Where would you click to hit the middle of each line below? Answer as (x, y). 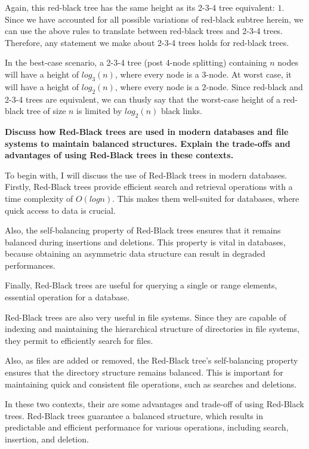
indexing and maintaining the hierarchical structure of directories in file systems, (152, 329)
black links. (181, 111)
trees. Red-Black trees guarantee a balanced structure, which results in (134, 415)
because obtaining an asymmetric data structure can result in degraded (135, 253)
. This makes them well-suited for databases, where (206, 198)
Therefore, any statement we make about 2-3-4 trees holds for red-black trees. (147, 42)
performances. (30, 265)
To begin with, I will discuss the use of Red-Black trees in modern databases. (146, 175)
